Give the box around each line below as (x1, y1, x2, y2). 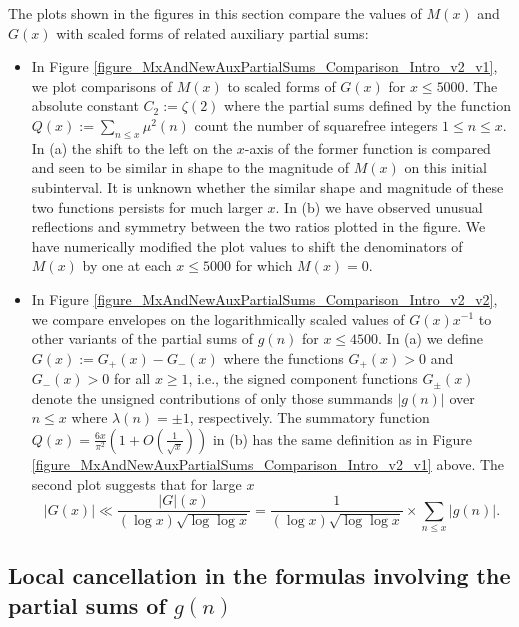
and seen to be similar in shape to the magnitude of (31, 157, 350, 178)
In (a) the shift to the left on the (31, 137, 233, 158)
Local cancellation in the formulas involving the (8, 560, 511, 591)
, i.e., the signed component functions (188, 368, 418, 389)
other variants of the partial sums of (31, 328, 254, 349)
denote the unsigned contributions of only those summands (31, 387, 393, 408)
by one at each (82, 255, 172, 276)
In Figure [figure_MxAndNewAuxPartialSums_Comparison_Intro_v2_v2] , (31, 288, 498, 309)
